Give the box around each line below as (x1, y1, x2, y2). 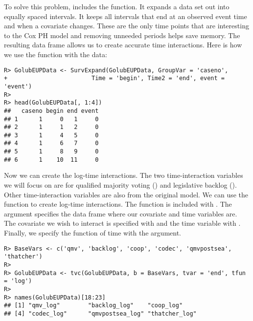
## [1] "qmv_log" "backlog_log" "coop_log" (4, 302, 183, 309)
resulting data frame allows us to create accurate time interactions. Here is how (4, 40, 242, 50)
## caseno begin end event (4, 107, 99, 114)
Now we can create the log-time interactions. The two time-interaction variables (4, 170, 243, 180)
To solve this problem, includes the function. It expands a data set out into (4, 1, 230, 11)
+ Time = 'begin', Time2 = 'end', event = (4, 75, 225, 82)
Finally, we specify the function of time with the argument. (4, 228, 181, 237)
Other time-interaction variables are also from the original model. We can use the (4, 189, 248, 199)
